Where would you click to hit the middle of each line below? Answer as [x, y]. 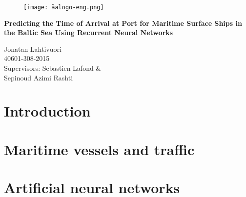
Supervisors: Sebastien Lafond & [53, 68]
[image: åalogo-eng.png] [64, 7]
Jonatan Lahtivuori [33, 49]
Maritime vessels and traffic [99, 149]
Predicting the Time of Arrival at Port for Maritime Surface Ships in [123, 23]
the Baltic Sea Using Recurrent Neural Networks [89, 32]
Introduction [47, 111]
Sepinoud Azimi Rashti [39, 77]
